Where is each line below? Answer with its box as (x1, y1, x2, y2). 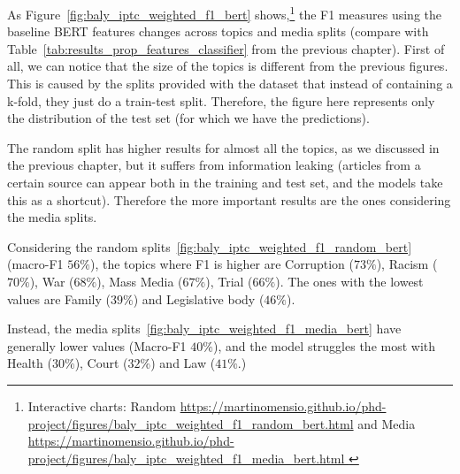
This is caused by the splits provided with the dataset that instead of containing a (7, 74, 453, 93)
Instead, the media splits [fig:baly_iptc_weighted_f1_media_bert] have (7, 319, 402, 338)
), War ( (29, 271, 74, 290)
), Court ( (74, 354, 128, 372)
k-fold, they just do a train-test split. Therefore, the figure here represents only (7, 91, 435, 110)
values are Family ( (7, 289, 111, 308)
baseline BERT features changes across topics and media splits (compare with (7, 22, 429, 41)
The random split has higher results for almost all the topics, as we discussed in (7, 138, 440, 157)
